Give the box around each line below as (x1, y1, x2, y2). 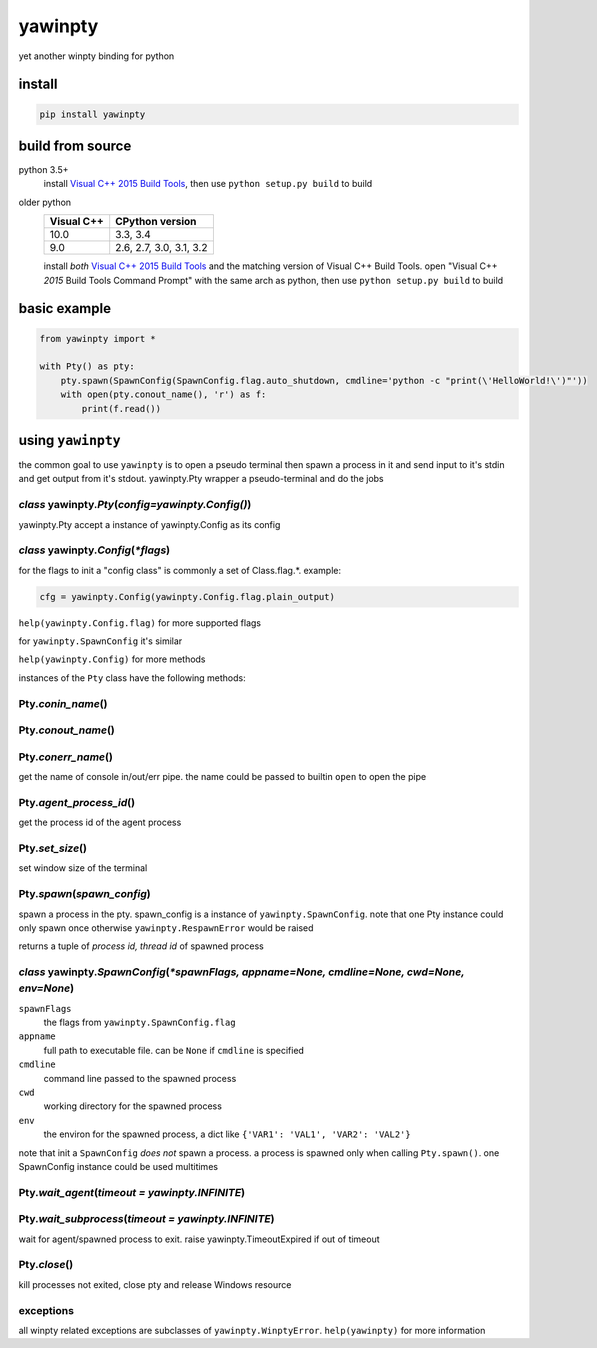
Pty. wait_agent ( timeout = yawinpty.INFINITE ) (18, 1185, 245, 1199)
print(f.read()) (81, 403, 162, 414)
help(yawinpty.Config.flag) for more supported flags (18, 616, 262, 629)
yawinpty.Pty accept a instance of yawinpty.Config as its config (18, 518, 281, 530)
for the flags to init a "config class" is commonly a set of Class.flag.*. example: (18, 564, 342, 576)
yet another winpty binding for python (18, 50, 175, 62)
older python (18, 196, 72, 208)
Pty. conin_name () (18, 696, 108, 710)
